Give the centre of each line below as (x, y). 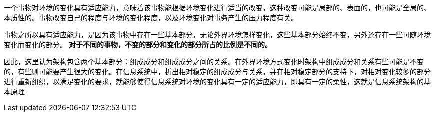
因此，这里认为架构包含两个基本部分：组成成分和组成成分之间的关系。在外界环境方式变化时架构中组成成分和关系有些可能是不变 (214, 62)
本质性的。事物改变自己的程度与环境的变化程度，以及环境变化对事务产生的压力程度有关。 (151, 18)
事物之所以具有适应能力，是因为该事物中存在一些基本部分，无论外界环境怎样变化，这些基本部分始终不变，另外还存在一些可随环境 (217, 35)
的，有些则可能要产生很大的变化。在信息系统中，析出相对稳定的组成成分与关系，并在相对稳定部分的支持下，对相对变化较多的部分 (217, 72)
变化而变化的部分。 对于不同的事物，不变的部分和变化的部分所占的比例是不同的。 (138, 45)
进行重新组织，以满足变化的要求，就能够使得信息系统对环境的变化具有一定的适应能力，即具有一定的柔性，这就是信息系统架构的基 (217, 82)
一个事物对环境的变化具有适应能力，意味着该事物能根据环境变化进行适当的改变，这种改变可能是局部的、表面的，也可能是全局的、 (217, 8)
